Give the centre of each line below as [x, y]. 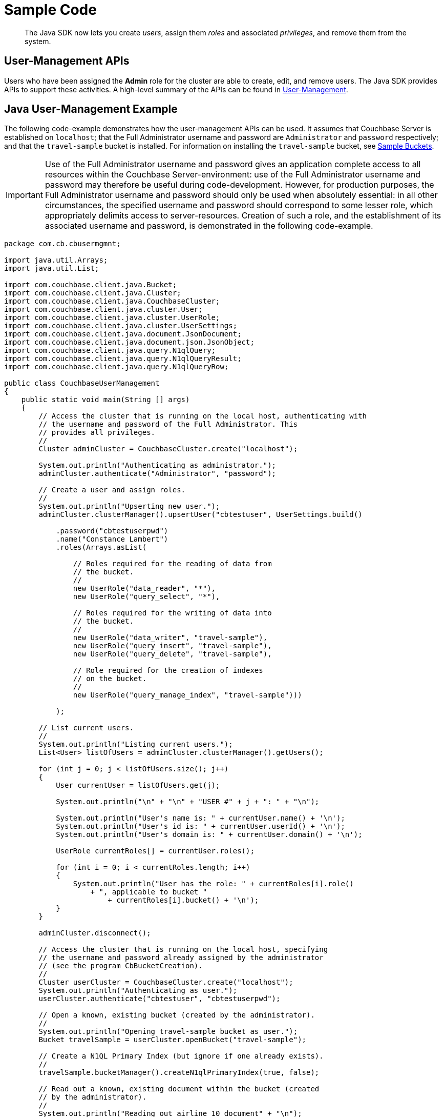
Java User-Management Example [91, 109]
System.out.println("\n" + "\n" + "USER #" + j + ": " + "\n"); [188, 802]
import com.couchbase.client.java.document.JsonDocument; [123, 334]
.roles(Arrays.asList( [101, 547]
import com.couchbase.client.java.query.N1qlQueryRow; [116, 367]
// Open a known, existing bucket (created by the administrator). [177, 1015]
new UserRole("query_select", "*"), [146, 597]
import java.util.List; [52, 268]
